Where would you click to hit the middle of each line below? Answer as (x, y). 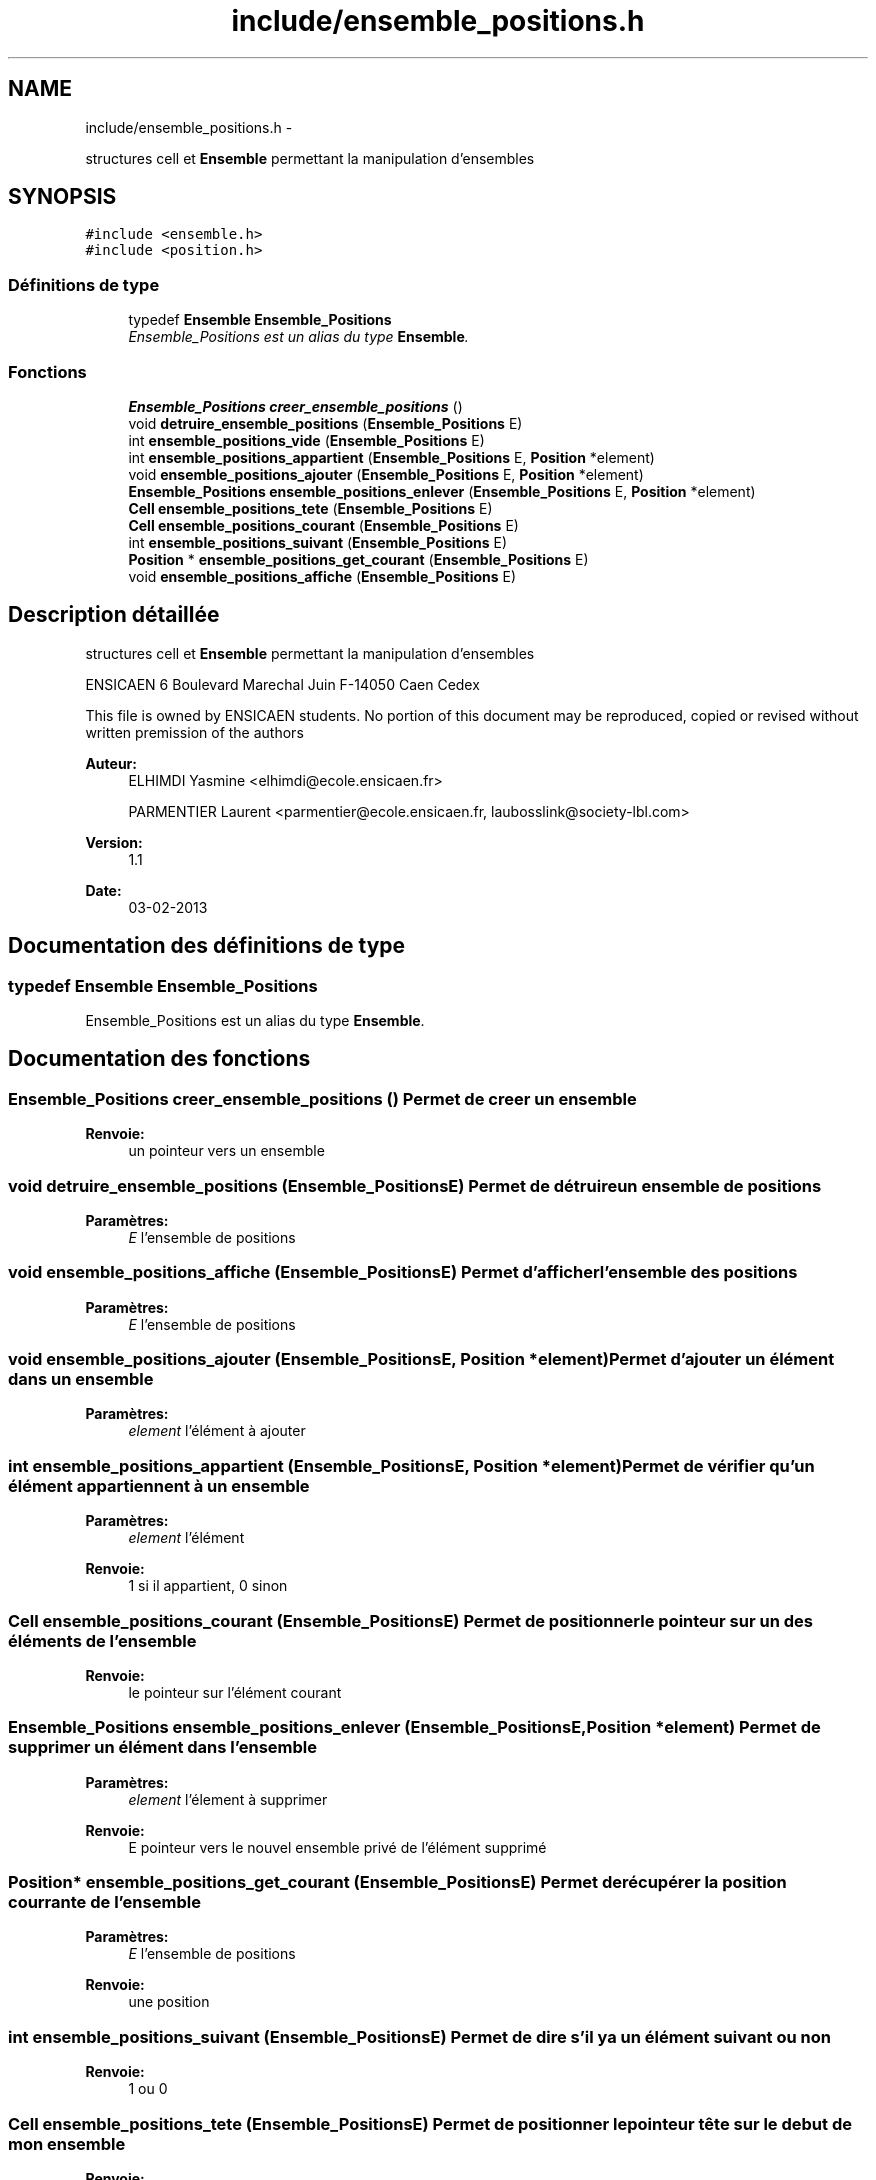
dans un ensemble (81, 1379)
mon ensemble (67, 2143)
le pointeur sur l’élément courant (235, 1692)
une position (169, 2002)
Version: (114, 842)
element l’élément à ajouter (217, 1431)
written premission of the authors (194, 732)
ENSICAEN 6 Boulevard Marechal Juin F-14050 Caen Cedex (282, 684)
